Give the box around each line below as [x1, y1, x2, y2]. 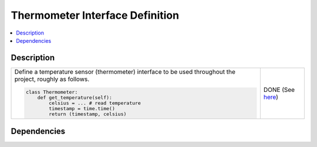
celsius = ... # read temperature [49, 100, 141, 106]
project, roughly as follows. [14, 75, 90, 83]
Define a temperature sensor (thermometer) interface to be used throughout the [14, 67, 236, 76]
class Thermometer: [25, 88, 78, 95]
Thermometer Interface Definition [11, 9, 179, 22]
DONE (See [263, 86, 295, 94]
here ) [263, 93, 279, 101]
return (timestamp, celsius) [49, 111, 127, 117]
